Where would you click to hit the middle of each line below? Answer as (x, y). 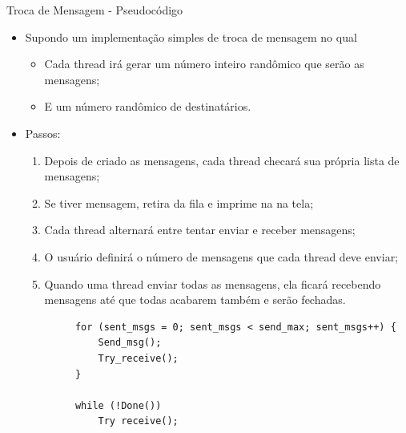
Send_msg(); (130, 343)
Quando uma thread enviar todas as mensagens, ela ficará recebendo (213, 283)
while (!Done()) (118, 405)
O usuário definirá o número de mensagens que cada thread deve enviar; (221, 256)
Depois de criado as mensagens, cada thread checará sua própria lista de (222, 160)
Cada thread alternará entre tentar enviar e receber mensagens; (200, 230)
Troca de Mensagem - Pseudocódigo (95, 10)
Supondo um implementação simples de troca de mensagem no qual (191, 36)
